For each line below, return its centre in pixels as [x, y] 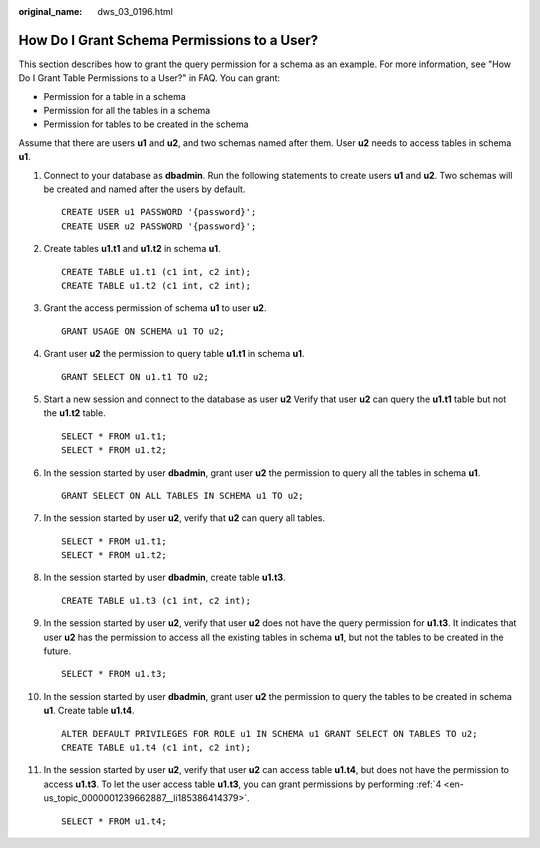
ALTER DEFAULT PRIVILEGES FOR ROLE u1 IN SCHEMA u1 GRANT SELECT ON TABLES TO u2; [269, 733]
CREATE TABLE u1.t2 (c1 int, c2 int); [156, 285]
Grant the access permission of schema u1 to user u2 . [155, 308]
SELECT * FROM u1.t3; [114, 674]
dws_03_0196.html [135, 11]
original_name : [50, 11]
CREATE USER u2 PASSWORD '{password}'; [159, 226]
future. [57, 651]
